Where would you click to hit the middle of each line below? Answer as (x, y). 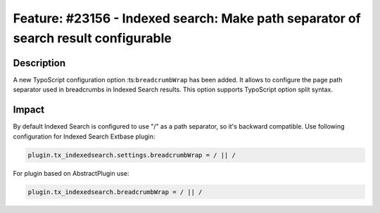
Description (39, 63)
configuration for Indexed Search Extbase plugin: (84, 136)
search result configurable (92, 38)
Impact (29, 110)
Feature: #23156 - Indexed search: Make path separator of (187, 18)
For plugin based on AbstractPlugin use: (71, 173)
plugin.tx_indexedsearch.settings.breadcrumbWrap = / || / (132, 155)
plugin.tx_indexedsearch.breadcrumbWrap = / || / (115, 192)
